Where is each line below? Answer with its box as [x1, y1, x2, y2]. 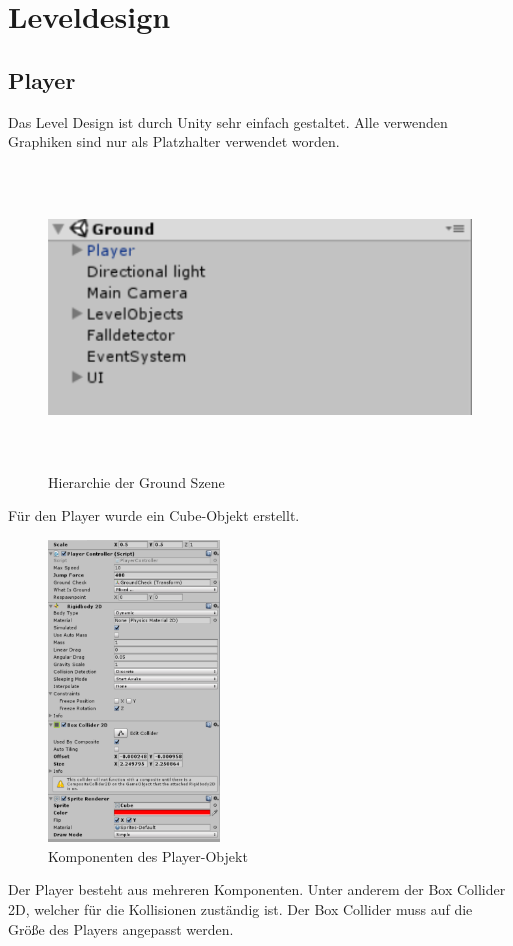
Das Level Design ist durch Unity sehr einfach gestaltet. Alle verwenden [8, 111, 448, 132]
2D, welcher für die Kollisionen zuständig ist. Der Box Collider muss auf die [8, 899, 473, 920]
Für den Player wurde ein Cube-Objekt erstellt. [8, 505, 300, 526]
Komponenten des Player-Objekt [48, 845, 248, 866]
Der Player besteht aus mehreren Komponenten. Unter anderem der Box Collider [8, 879, 506, 900]
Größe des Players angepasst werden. [8, 918, 234, 939]
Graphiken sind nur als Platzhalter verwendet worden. [8, 131, 340, 152]
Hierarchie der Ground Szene [48, 471, 225, 492]
